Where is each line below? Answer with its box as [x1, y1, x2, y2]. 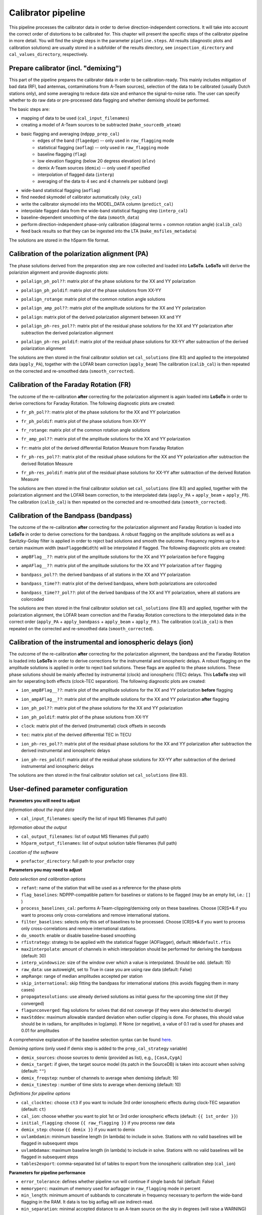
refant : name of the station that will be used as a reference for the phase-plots [21, 885, 181, 891]
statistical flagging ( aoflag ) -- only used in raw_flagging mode [37, 144, 169, 150]
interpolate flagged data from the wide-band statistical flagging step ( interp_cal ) [21, 208, 188, 214]
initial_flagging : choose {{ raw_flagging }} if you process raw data [21, 1120, 175, 1126]
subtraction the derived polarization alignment [21, 330, 114, 335]
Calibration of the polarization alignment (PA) [9, 250, 149, 258]
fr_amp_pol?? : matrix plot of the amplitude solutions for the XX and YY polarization [21, 436, 191, 442]
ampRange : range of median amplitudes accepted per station [21, 973, 143, 979]
